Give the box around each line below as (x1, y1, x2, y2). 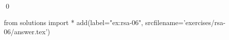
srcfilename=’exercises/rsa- (145, 17, 226, 27)
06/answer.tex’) (4, 27, 51, 37)
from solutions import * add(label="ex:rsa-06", (4, 17, 143, 27)
